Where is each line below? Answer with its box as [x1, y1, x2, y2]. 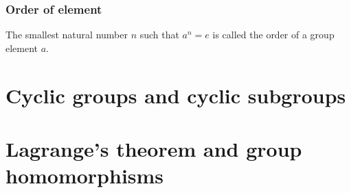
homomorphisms [5, 162, 164, 190]
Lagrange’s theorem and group [5, 134, 302, 162]
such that [139, 27, 179, 42]
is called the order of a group [212, 27, 335, 42]
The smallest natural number [5, 27, 128, 42]
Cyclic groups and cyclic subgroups [5, 81, 346, 109]
